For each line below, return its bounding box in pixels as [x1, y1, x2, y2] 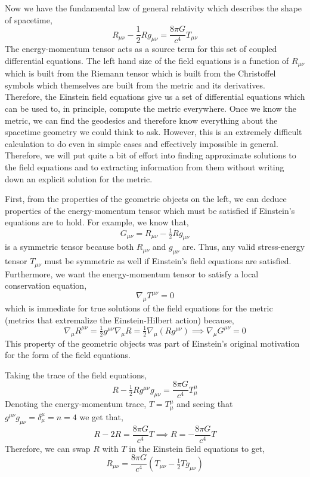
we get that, [79, 410, 123, 423]
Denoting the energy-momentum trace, [5, 398, 147, 410]
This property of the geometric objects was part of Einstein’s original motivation [5, 337, 300, 349]
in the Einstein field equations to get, [129, 442, 265, 454]
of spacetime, [5, 13, 52, 26]
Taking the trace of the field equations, [5, 368, 147, 381]
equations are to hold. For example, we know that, [5, 216, 189, 228]
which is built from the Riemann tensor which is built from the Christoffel [5, 67, 276, 79]
